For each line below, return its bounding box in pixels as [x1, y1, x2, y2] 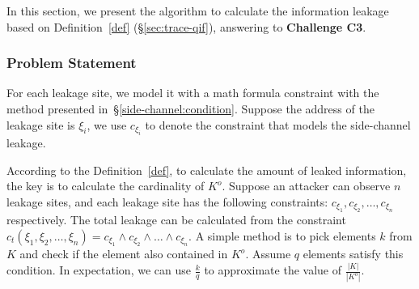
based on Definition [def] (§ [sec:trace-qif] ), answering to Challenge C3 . [6, 18, 366, 35]
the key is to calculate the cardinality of [6, 177, 205, 194]
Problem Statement [6, 53, 137, 73]
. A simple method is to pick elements [188, 227, 376, 244]
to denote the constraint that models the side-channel [145, 116, 411, 133]
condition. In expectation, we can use [6, 261, 191, 278]
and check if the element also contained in [19, 245, 228, 262]
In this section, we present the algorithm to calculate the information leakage [6, 2, 389, 19]
